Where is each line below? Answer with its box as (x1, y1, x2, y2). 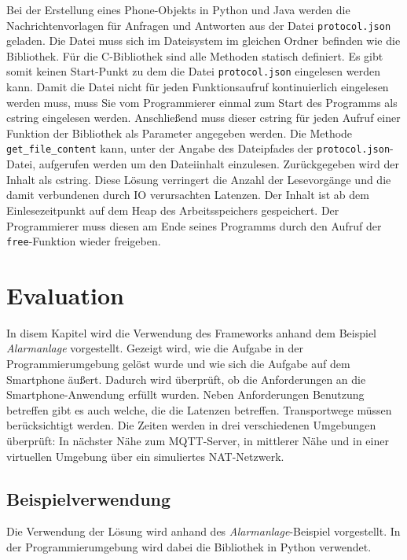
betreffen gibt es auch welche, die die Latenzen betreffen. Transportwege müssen (6, 401, 392, 418)
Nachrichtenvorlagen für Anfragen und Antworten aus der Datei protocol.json (6, 17, 391, 33)
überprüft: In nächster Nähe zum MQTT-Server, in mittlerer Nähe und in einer (6, 433, 389, 449)
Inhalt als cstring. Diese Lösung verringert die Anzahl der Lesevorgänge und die (6, 171, 391, 187)
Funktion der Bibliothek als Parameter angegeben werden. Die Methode (6, 124, 353, 141)
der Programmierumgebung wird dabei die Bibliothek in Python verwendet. (6, 539, 372, 555)
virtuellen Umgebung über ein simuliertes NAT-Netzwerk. (6, 448, 284, 464)
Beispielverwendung (6, 486, 171, 510)
